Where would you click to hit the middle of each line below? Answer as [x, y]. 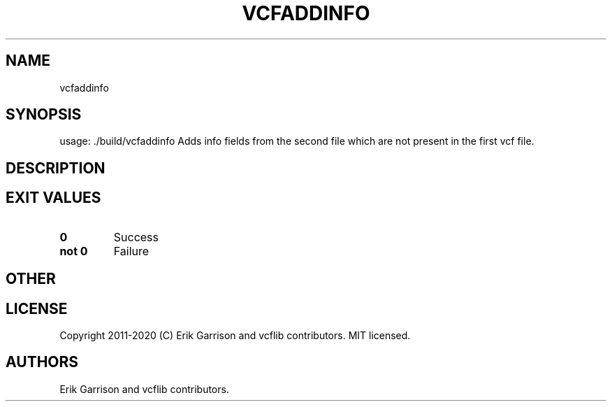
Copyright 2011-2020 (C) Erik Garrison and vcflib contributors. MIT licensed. [235, 335]
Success [136, 237]
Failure [131, 251]
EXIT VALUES [53, 198]
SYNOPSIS [44, 115]
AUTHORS [42, 362]
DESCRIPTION [56, 168]
